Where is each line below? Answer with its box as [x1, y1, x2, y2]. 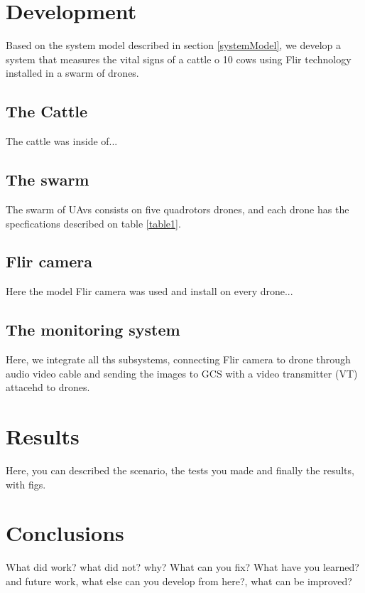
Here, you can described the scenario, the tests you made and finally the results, [6, 463, 354, 477]
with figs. [6, 476, 46, 491]
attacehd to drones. [6, 380, 90, 395]
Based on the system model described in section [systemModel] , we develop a [6, 38, 342, 53]
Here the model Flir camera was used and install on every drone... [6, 284, 293, 299]
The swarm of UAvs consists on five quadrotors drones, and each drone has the [6, 201, 349, 216]
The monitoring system [6, 319, 180, 341]
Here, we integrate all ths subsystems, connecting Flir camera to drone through [6, 352, 351, 367]
